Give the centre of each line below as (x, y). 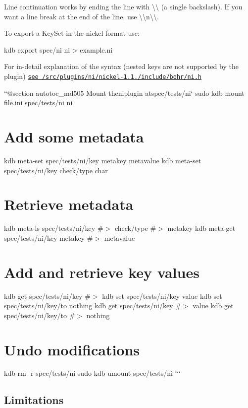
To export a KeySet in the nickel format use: (72, 33)
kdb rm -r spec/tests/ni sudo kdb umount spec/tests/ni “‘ (92, 373)
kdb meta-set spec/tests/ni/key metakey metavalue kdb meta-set (103, 160)
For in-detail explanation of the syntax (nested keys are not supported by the (121, 66)
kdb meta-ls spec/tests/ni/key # (54, 228)
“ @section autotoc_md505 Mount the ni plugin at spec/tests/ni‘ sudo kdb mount (124, 93)
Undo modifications (72, 349)
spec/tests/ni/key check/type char (56, 170)
